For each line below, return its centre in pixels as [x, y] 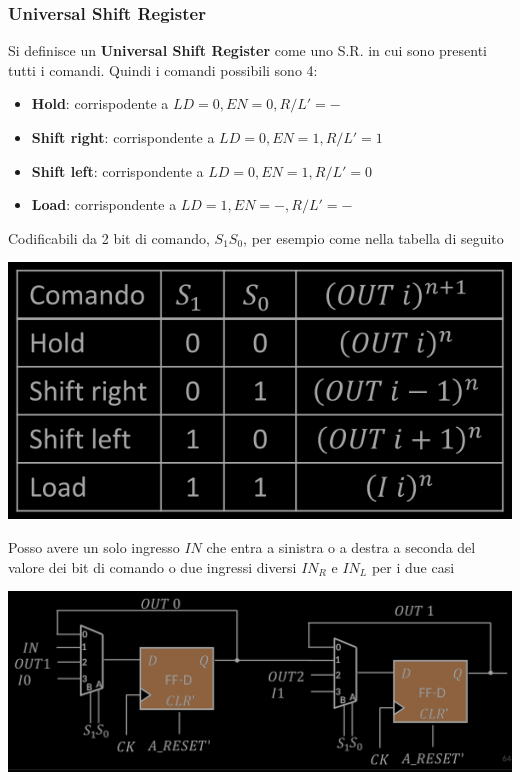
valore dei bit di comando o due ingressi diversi [152, 566]
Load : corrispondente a [104, 204]
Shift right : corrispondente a [123, 137]
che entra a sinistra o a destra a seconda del [341, 547]
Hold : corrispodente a [100, 103]
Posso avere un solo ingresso [94, 547]
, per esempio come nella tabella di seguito [373, 237]
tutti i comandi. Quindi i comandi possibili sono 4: [163, 69]
